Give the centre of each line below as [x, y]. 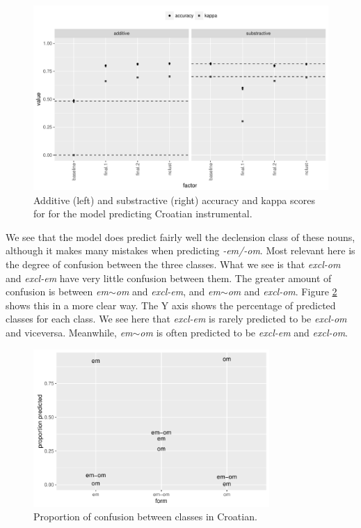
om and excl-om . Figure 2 [282, 292]
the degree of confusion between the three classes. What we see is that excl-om [173, 264]
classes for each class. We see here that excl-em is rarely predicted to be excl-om [176, 319]
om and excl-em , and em [168, 292]
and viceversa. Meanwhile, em [69, 332]
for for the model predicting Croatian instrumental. [143, 213]
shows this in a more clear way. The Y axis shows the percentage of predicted [171, 305]
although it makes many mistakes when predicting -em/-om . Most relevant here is [180, 250]
